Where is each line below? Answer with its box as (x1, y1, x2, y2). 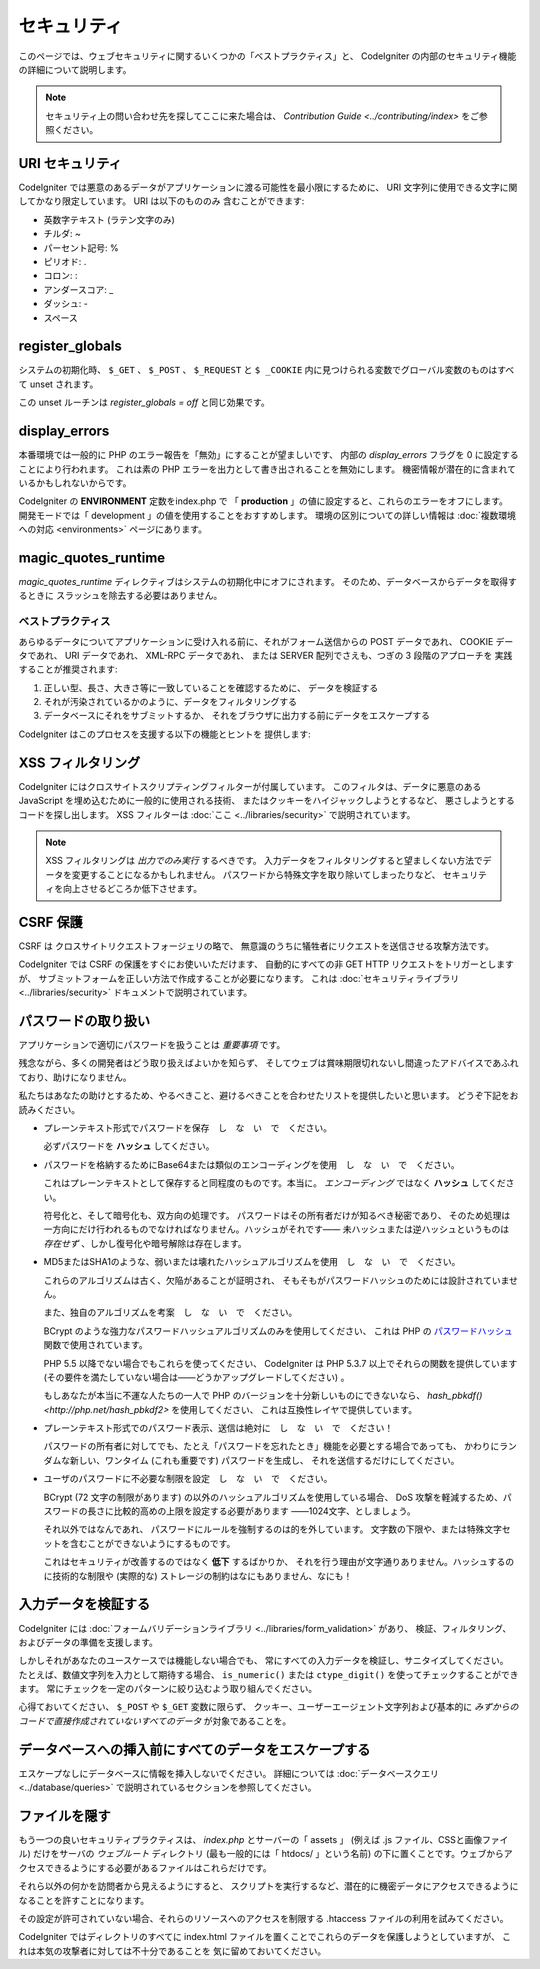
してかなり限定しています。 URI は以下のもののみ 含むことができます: (18, 195, 305, 207)
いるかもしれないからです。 (18, 476, 132, 489)
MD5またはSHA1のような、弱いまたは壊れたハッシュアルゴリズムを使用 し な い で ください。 (43, 1256, 461, 1268)
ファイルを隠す (18, 1807, 111, 1824)
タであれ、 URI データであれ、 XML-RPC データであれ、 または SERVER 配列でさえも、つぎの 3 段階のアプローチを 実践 (18, 649, 513, 661)
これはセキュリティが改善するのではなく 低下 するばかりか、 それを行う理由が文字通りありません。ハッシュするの (43, 1556, 515, 1568)
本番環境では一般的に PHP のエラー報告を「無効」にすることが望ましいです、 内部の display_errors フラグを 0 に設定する (18, 449, 519, 461)
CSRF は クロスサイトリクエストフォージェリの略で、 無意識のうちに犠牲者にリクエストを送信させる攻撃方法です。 (18, 940, 495, 952)
